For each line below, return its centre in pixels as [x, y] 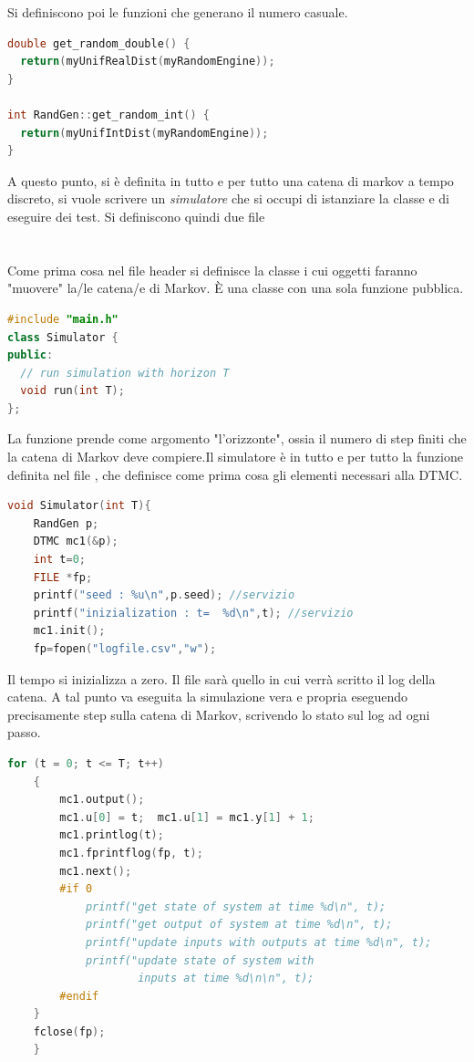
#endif [79, 996]
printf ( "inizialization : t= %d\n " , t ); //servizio [193, 613]
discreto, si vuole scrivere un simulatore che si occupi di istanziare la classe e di [228, 198]
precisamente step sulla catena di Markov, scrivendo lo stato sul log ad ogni [219, 714]
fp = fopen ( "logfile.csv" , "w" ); [125, 649]
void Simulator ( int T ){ [79, 506]
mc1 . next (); [96, 871]
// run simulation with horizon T [125, 373]
